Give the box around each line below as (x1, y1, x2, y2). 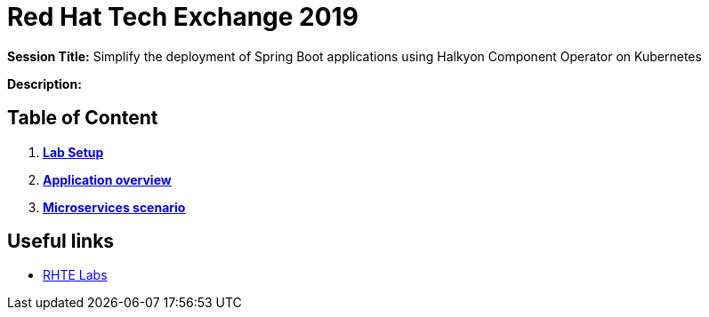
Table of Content (7, 107, 158, 130)
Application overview (43, 171, 172, 187)
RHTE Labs (43, 267, 108, 283)
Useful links (7, 230, 115, 253)
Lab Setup (43, 144, 104, 160)
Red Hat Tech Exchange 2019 (7, 2, 359, 32)
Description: (7, 75, 82, 91)
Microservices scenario (43, 199, 186, 215)
